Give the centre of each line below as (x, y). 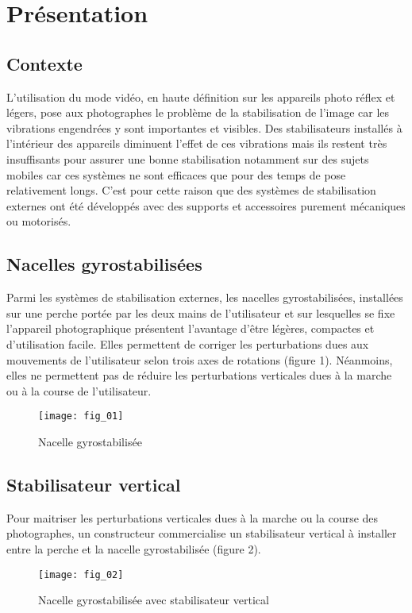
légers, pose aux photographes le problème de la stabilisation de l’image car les (198, 112)
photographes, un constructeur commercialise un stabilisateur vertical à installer (202, 533)
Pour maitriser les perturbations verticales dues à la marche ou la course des (193, 517)
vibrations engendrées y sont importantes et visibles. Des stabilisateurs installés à (204, 127)
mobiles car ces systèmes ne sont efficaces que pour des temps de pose (176, 174)
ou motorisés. (39, 221)
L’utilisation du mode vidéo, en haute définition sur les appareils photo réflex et (201, 96)
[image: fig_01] (81, 416)
